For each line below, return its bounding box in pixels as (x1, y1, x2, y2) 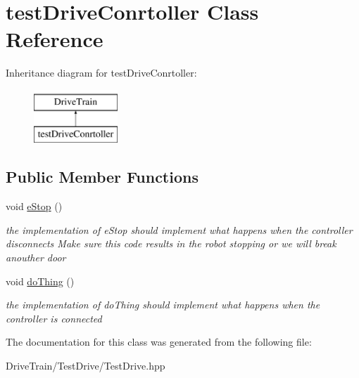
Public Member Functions (6, 166, 199, 188)
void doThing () (6, 273, 75, 288)
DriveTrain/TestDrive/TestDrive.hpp (6, 358, 165, 373)
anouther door (6, 250, 66, 265)
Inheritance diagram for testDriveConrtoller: (6, 65, 197, 80)
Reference (6, 25, 103, 53)
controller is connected (6, 311, 102, 325)
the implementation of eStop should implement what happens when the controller (6, 222, 353, 237)
